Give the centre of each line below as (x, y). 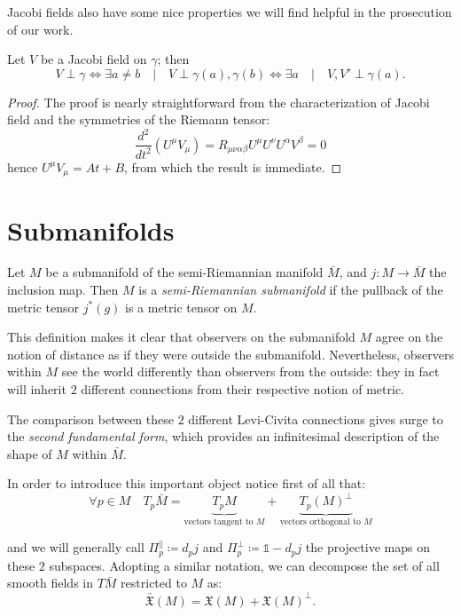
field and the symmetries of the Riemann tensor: (139, 119)
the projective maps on (367, 547)
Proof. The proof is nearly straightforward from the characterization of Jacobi (219, 102)
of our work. (40, 29)
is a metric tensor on (181, 307)
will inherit (37, 389)
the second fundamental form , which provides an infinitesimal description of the (223, 436)
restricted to (154, 583)
